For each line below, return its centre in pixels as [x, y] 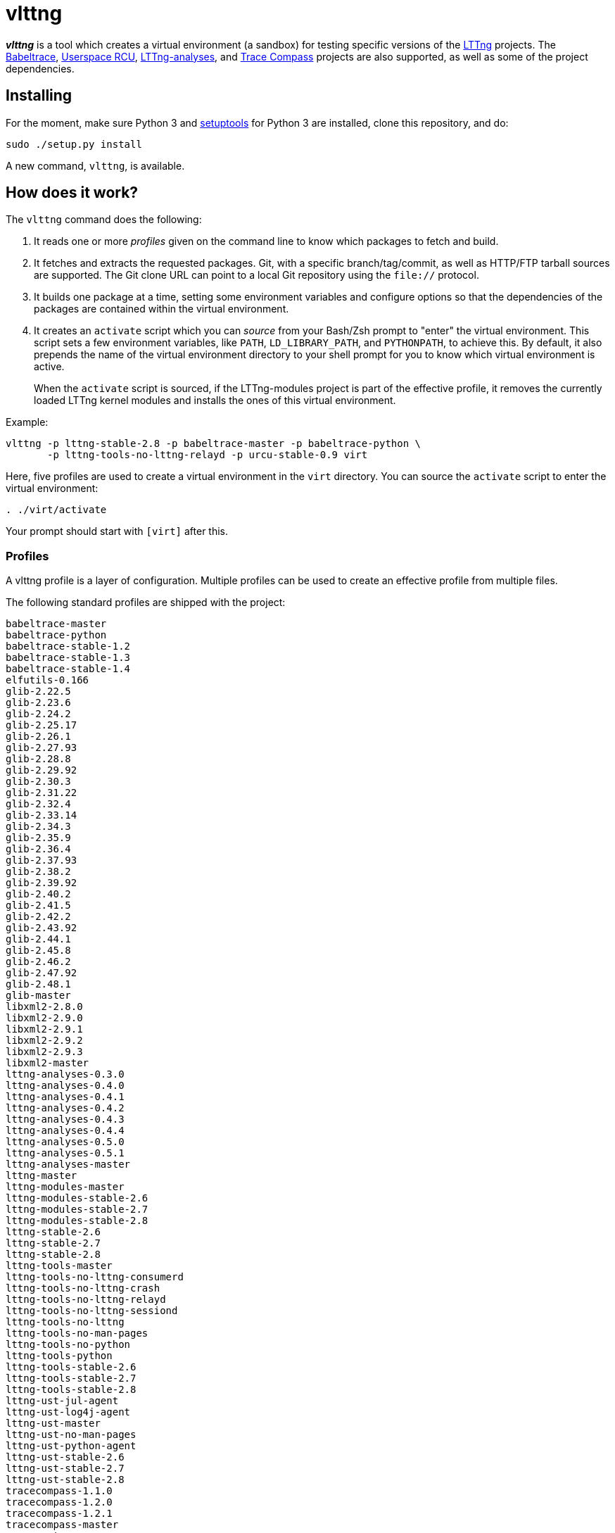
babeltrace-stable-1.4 [68, 669]
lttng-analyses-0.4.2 [65, 1108]
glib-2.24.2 [38, 714]
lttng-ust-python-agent [71, 1446]
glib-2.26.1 [38, 737]
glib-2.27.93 [42, 748]
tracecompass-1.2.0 [59, 1502]
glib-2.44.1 [38, 939]
